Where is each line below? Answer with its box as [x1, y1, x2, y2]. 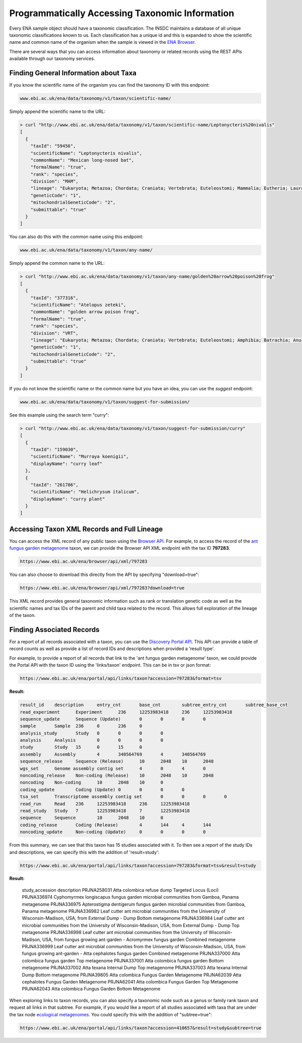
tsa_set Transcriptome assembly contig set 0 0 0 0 [20, 794, 228, 799]
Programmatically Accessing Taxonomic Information [9, 8, 235, 19]
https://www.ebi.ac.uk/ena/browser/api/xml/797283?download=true [20, 585, 185, 591]
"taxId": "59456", [30, 143, 76, 149]
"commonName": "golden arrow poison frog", [30, 309, 139, 315]
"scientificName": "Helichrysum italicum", [30, 489, 139, 495]
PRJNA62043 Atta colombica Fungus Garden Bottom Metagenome [22, 986, 161, 992]
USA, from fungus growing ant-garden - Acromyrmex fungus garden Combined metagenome [42, 936, 236, 943]
